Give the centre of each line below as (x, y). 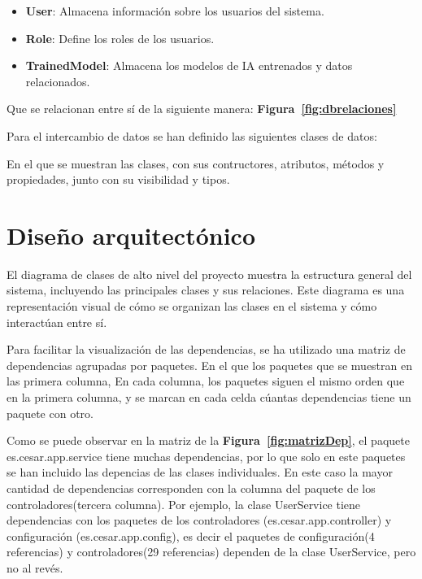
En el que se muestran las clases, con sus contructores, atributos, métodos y (196, 163)
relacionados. (58, 81)
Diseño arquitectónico (131, 235)
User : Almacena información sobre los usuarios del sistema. (175, 11)
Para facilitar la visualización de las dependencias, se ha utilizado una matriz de (206, 349)
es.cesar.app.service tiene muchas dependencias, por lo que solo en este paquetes (206, 456)
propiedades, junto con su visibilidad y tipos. (118, 179)
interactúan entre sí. (57, 322)
